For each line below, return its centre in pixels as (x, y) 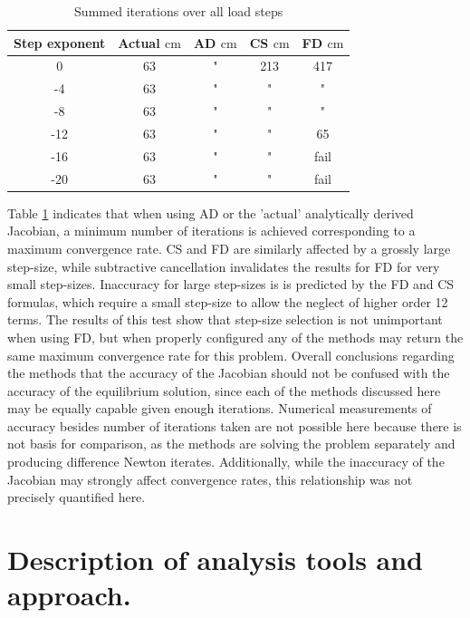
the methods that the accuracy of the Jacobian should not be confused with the (229, 373)
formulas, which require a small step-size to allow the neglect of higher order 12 (228, 301)
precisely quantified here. (77, 497)
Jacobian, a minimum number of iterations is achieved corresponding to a (211, 231)
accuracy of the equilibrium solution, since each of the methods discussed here (224, 390)
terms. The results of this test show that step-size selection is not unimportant (225, 319)
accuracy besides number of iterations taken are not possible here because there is (235, 425)
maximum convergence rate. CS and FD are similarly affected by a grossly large (229, 248)
